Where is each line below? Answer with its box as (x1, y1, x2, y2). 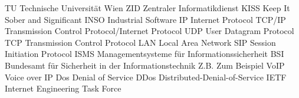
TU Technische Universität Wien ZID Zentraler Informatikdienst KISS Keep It (5, 2, 290, 13)
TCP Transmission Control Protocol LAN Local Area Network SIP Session (5, 36, 276, 48)
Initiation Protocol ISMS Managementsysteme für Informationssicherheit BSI (5, 48, 284, 60)
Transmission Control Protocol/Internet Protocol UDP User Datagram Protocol (5, 25, 294, 37)
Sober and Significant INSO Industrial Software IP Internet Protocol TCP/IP (5, 13, 286, 25)
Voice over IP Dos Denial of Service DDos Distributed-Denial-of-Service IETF (5, 70, 287, 83)
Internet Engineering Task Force (5, 82, 121, 94)
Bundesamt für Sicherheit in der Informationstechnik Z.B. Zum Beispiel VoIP (5, 59, 285, 71)
